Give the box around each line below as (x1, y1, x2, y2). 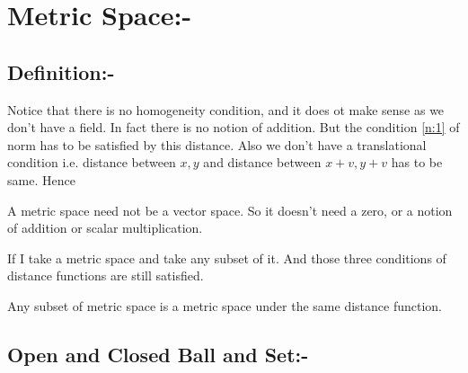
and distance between (203, 153, 322, 172)
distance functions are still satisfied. (7, 266, 204, 285)
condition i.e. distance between (7, 153, 176, 172)
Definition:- (7, 58, 115, 85)
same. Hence (7, 170, 75, 189)
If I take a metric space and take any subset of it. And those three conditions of (7, 248, 446, 267)
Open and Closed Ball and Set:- (7, 340, 309, 368)
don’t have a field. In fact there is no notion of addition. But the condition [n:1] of (7, 118, 460, 137)
